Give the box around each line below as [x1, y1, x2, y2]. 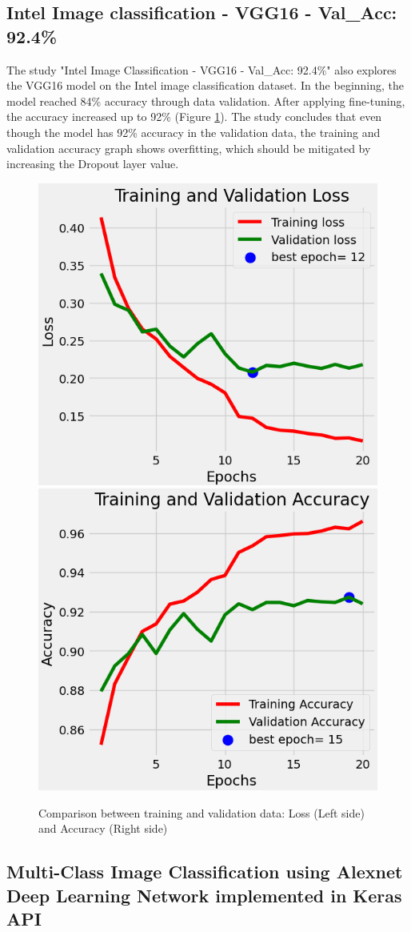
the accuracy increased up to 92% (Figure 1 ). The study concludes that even [6, 108, 382, 125]
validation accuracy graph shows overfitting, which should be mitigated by [6, 139, 371, 156]
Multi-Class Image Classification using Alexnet [6, 859, 403, 884]
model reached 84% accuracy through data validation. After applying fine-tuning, [6, 92, 405, 109]
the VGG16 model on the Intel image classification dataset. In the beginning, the [6, 77, 405, 94]
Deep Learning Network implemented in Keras [6, 882, 402, 907]
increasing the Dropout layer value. [6, 155, 179, 172]
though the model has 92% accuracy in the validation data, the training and [6, 123, 381, 140]
